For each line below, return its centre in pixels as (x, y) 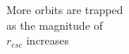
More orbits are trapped (65, 9)
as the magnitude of (55, 25)
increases (48, 40)
